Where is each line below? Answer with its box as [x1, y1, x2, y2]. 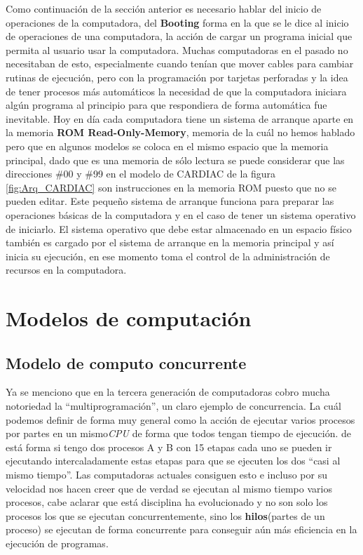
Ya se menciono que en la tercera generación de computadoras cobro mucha [6, 385, 330, 399]
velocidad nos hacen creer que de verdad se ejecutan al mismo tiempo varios [6, 481, 332, 495]
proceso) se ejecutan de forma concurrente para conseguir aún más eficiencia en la [6, 522, 357, 537]
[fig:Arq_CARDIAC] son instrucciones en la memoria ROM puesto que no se [6, 180, 336, 194]
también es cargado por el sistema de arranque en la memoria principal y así [6, 235, 334, 250]
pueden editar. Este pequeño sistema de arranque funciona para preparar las [6, 194, 334, 208]
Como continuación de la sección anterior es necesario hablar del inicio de [6, 1, 322, 15]
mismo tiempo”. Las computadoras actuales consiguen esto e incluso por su [6, 467, 327, 482]
